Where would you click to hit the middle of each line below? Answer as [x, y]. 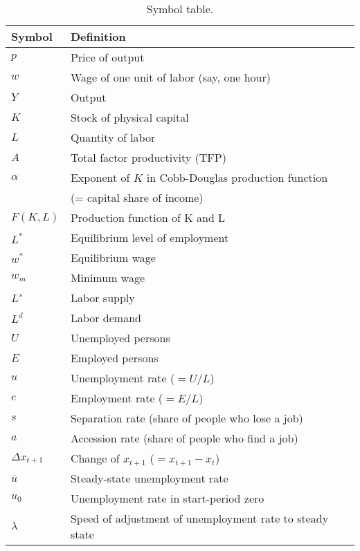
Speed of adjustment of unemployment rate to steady [199, 518]
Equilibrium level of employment [150, 237]
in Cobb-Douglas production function [237, 177]
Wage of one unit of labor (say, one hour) [171, 77]
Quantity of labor [113, 137]
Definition [98, 36]
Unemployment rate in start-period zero [167, 498]
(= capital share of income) [137, 197]
